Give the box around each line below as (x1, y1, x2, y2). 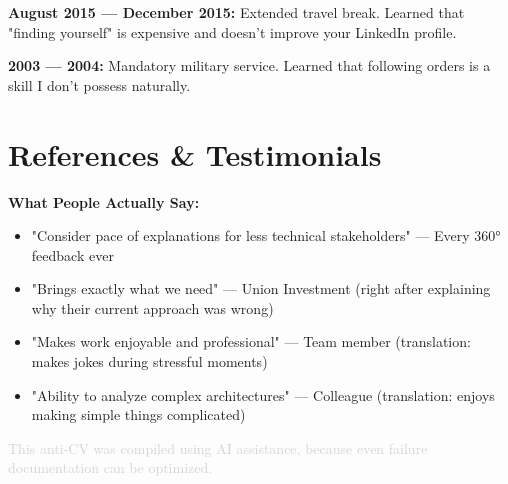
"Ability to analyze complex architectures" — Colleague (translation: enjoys (31, 384, 495, 405)
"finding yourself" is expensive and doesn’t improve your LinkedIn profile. (8, 21, 457, 42)
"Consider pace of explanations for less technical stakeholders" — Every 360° (31, 225, 501, 246)
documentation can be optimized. (8, 457, 213, 478)
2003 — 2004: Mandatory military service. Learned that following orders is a (8, 55, 491, 76)
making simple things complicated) (31, 404, 246, 425)
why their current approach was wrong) (31, 297, 274, 318)
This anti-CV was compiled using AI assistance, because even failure (8, 437, 428, 458)
